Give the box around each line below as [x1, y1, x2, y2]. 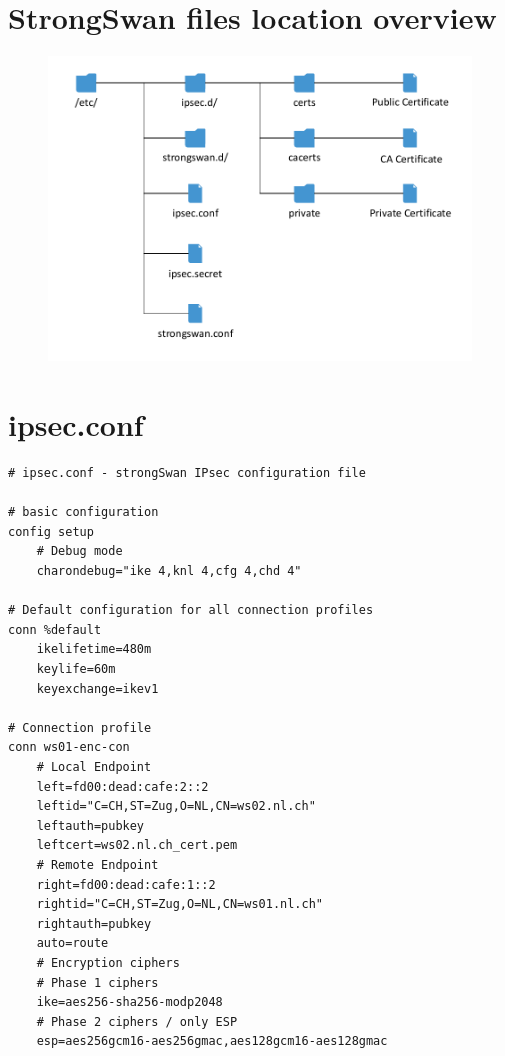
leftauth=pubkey [36, 818, 145, 833]
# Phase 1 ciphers [36, 975, 159, 990]
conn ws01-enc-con [8, 740, 130, 755]
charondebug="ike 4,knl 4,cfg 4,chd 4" [36, 564, 302, 579]
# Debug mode [36, 544, 123, 559]
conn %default [8, 622, 102, 637]
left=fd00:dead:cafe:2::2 [36, 779, 209, 794]
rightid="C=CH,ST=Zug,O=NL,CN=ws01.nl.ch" [36, 897, 323, 912]
